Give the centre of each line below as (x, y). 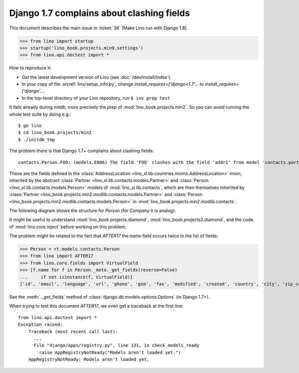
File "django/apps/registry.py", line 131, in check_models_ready (116, 346)
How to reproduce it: (30, 68)
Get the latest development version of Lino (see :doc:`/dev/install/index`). (97, 77)
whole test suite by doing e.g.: (40, 114)
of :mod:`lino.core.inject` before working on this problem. (68, 226)
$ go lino (30, 126)
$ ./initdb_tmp (37, 139)
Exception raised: (41, 325)
